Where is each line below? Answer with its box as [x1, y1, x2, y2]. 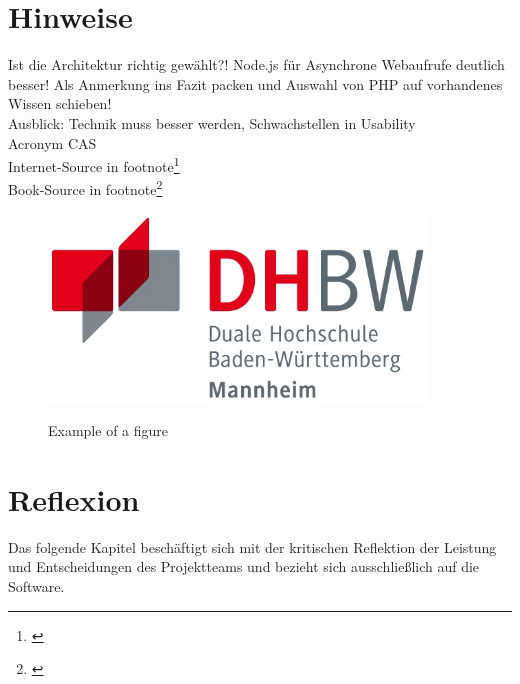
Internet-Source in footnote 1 [8, 153, 180, 176]
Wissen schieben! [8, 93, 112, 114]
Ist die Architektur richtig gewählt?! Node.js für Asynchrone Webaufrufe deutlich [8, 54, 505, 75]
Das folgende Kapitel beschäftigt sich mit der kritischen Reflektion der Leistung [8, 536, 497, 557]
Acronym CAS [8, 132, 97, 153]
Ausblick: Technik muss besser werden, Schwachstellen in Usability [8, 112, 416, 133]
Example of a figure [48, 420, 169, 441]
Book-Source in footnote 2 [8, 176, 163, 199]
